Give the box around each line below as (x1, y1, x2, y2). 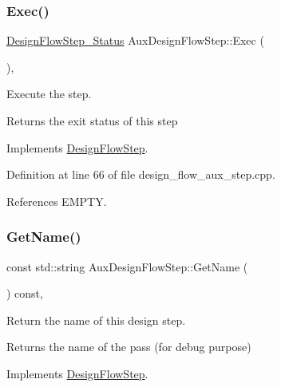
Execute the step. (6, 85, 92, 102)
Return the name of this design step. (6, 311, 186, 328)
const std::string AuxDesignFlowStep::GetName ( (6, 258, 248, 274)
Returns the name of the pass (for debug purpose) (6, 338, 251, 355)
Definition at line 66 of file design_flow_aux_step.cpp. (6, 166, 275, 183)
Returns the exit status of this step (6, 113, 178, 128)
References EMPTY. (6, 192, 107, 209)
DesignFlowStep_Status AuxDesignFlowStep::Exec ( (6, 32, 264, 49)
